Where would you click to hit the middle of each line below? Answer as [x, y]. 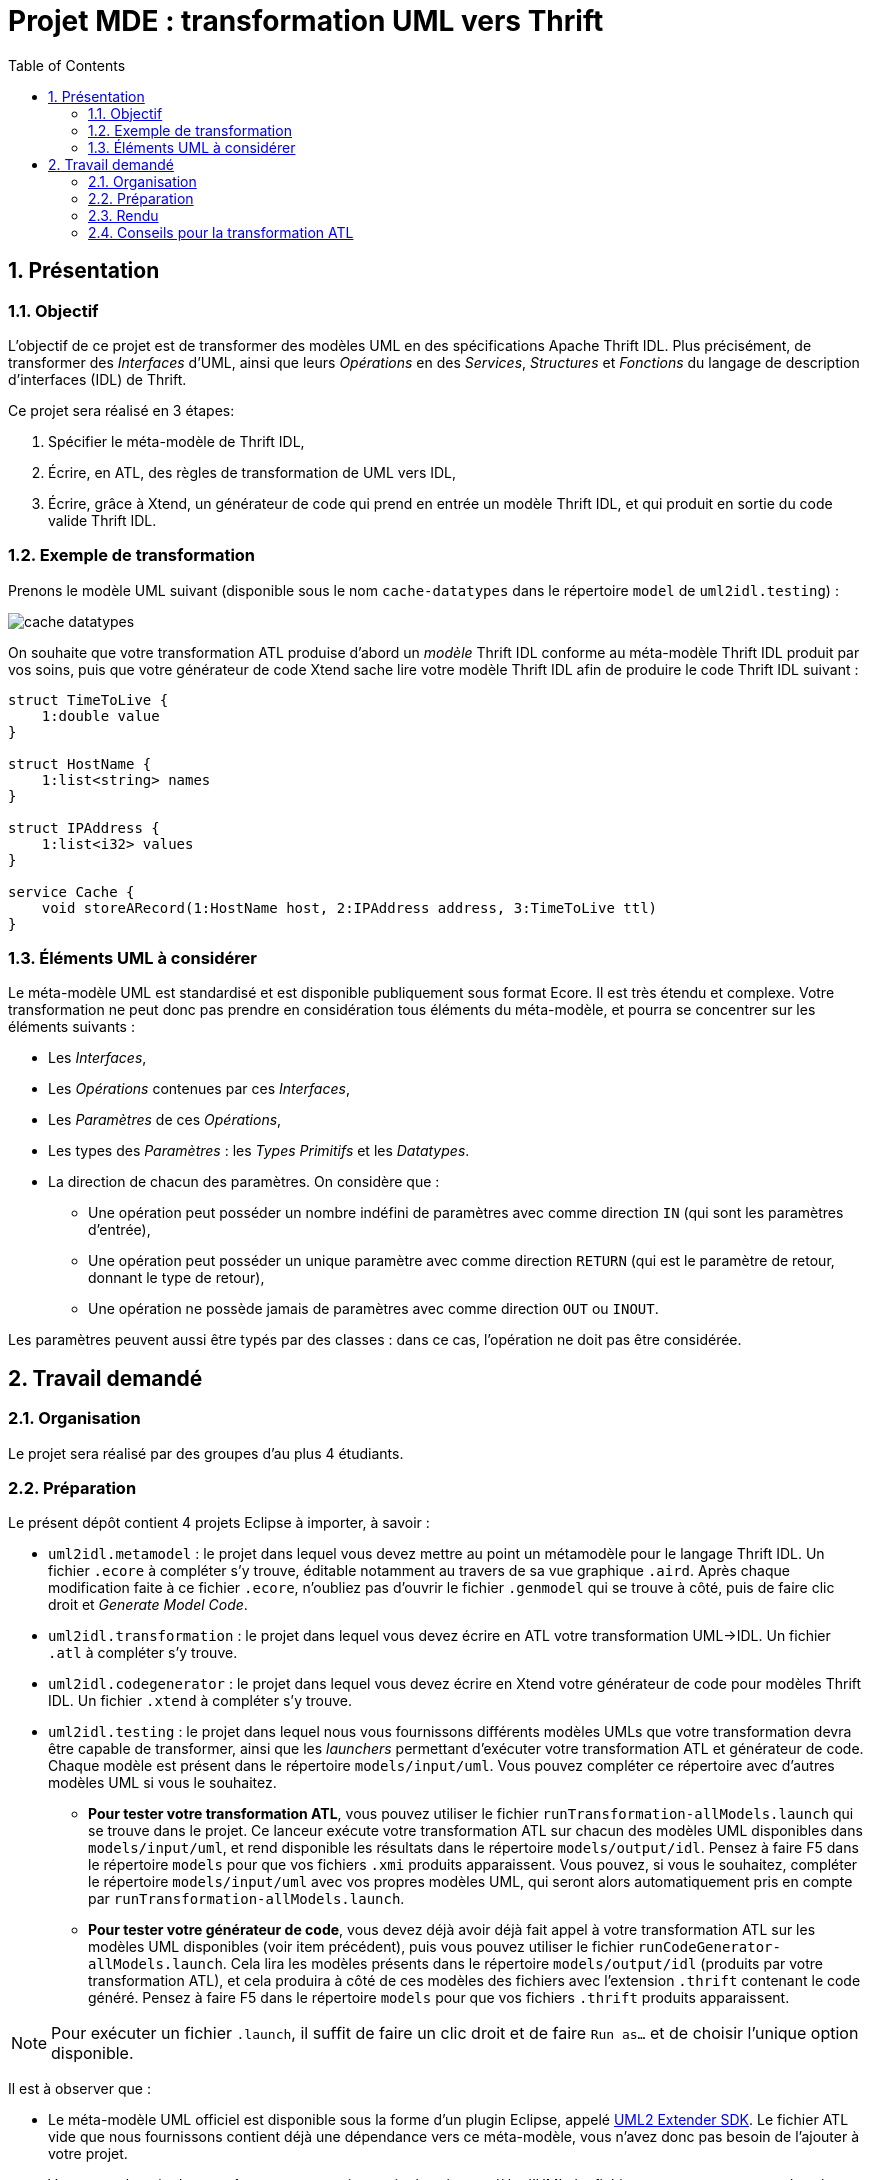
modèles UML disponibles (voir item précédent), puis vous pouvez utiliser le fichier [361, 1947]
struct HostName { [80, 763]
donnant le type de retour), [176, 1278]
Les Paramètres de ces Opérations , [165, 1120]
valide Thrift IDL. [102, 520]
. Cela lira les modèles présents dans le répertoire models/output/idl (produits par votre [522, 1964]
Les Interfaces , [97, 1058]
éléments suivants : [71, 1027]
